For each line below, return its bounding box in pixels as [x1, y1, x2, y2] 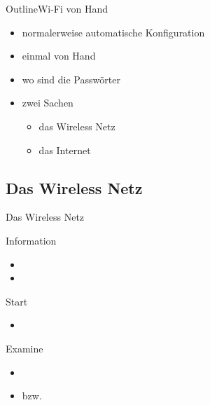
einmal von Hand [22, 48, 96, 63]
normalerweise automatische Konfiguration [22, 25, 205, 39]
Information [6, 233, 57, 247]
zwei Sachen [22, 95, 73, 110]
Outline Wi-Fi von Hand [6, 1, 108, 15]
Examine [6, 341, 43, 355]
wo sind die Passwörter [22, 71, 120, 86]
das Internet [38, 142, 91, 157]
